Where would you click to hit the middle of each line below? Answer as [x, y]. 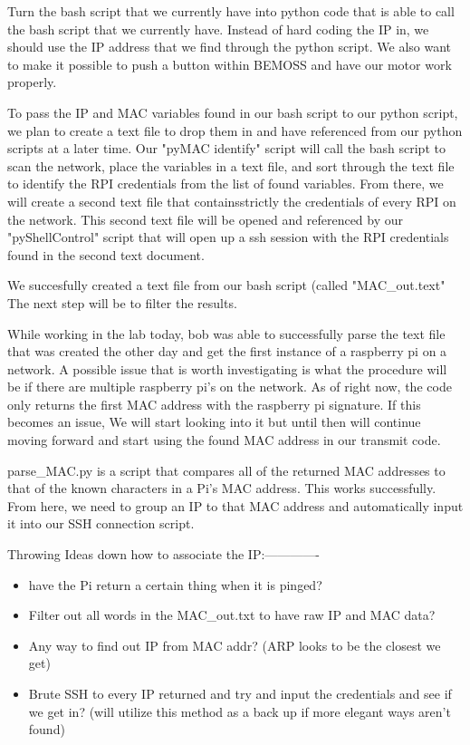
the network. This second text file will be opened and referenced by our [206, 219]
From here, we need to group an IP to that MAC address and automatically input [235, 505]
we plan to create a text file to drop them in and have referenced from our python [235, 130]
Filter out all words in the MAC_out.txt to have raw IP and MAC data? [232, 615]
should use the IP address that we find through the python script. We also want [230, 47]
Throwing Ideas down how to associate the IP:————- [163, 554]
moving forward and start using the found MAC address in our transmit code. [224, 440]
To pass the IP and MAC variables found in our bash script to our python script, [233, 112]
